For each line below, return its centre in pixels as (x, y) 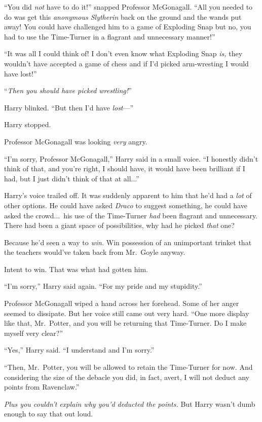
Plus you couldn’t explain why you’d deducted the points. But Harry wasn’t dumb (130, 404)
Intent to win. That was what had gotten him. (76, 269)
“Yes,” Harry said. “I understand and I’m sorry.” (79, 350)
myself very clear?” (34, 333)
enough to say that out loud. (49, 414)
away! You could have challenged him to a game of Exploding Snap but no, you (128, 27)
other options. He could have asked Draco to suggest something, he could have (126, 205)
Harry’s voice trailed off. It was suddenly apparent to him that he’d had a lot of (128, 195)
